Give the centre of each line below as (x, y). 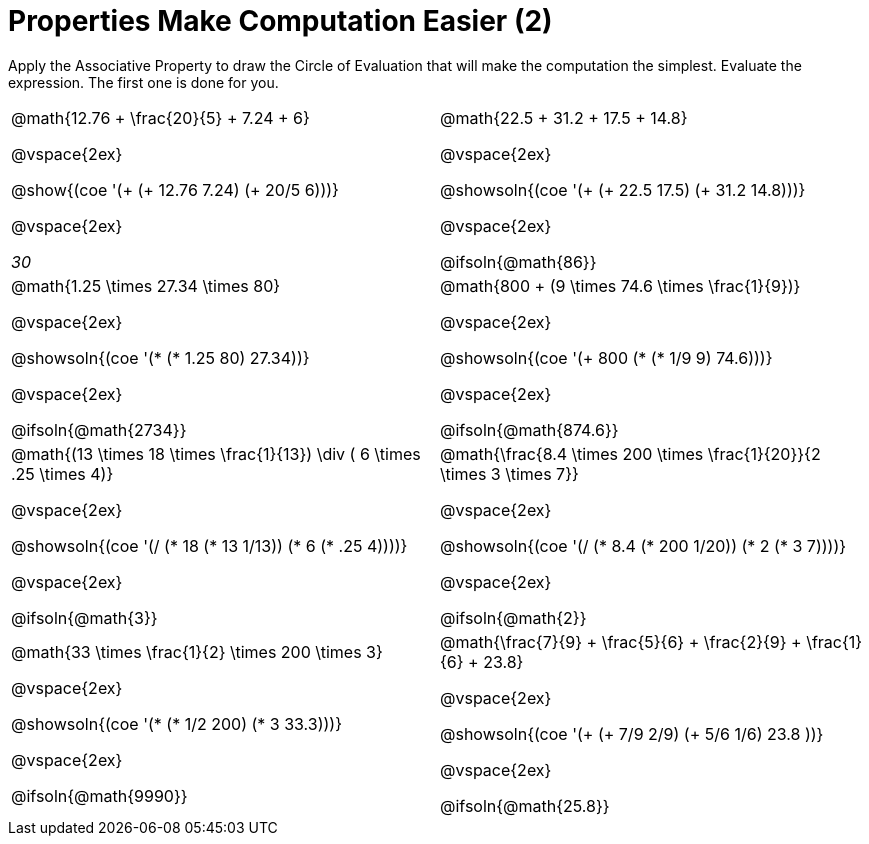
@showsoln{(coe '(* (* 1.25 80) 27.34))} (160, 357)
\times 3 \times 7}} (509, 473)
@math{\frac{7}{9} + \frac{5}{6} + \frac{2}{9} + (621, 641)
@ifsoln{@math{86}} (518, 261)
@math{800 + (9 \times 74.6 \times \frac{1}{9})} (620, 285)
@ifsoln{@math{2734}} (99, 429)
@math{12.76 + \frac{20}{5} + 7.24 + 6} (160, 117)
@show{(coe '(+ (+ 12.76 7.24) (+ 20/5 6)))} (175, 189)
